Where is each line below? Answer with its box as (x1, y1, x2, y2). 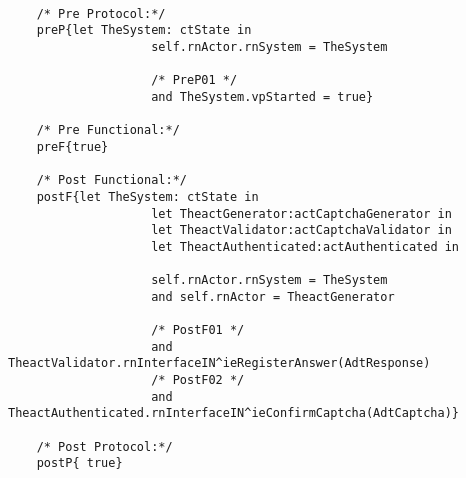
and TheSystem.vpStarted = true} (151, 89, 374, 104)
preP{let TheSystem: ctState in (36, 23, 252, 38)
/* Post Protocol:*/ (36, 439, 173, 454)
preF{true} (36, 139, 109, 154)
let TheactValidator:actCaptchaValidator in (151, 223, 452, 238)
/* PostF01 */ (151, 323, 245, 338)
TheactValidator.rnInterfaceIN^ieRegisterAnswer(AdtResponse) (8, 356, 431, 371)
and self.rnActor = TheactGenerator (151, 289, 395, 304)
